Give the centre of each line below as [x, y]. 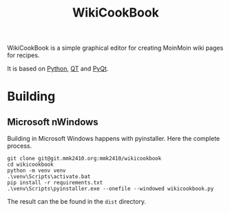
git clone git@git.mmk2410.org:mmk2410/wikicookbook [84, 159]
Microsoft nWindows [53, 122]
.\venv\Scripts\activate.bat [49, 177]
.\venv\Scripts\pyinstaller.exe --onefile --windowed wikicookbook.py [111, 189]
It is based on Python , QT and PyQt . [58, 69]
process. [20, 146]
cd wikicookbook [30, 165]
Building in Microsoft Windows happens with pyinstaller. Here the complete [114, 139]
